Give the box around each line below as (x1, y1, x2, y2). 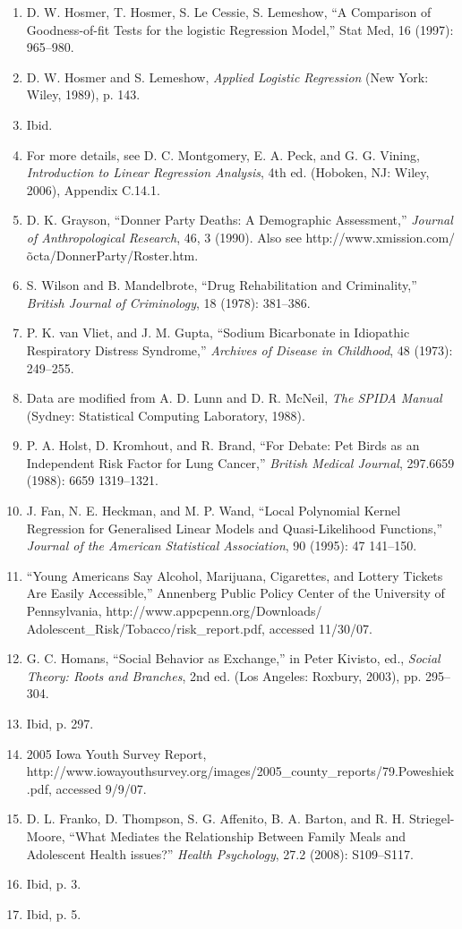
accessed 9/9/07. (56, 779, 147, 797)
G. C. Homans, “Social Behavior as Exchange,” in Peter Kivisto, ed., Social (26, 649, 441, 668)
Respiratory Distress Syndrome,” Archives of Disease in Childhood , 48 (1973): (26, 340, 453, 359)
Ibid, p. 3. (26, 874, 81, 893)
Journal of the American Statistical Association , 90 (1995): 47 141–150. (26, 536, 417, 555)
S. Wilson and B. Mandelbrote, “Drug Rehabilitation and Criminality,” (26, 276, 417, 294)
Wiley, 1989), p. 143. (26, 85, 141, 104)
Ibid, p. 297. (26, 714, 94, 732)
